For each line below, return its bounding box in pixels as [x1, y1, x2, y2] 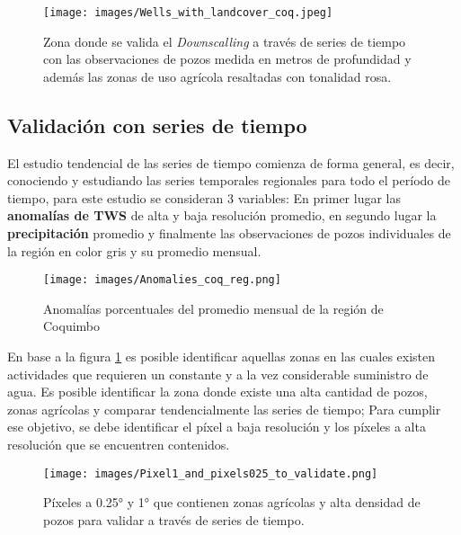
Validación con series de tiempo [7, 111, 307, 138]
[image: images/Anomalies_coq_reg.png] [43, 273, 281, 287]
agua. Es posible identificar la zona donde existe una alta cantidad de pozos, [7, 382, 428, 401]
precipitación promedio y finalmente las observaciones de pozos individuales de [7, 224, 451, 243]
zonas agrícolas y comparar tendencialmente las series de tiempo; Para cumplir [7, 399, 441, 418]
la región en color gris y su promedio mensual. [7, 241, 262, 260]
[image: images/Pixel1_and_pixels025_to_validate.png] [43, 467, 378, 480]
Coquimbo [43, 317, 101, 335]
